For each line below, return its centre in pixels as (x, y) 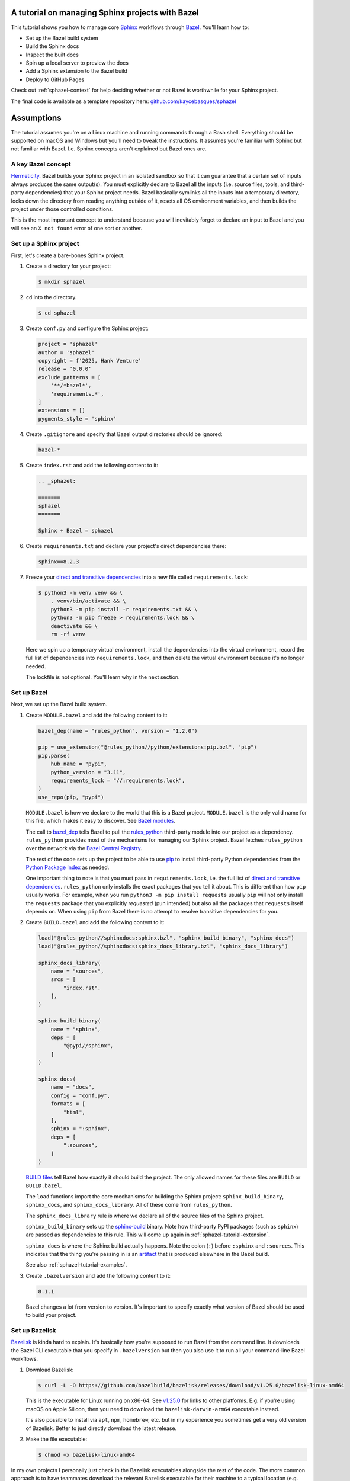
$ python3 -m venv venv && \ (81, 593)
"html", (74, 1112)
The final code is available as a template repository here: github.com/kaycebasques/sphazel (123, 101)
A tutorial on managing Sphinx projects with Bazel (105, 13)
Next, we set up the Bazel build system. (59, 704)
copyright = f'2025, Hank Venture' (90, 361)
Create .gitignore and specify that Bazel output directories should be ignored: (124, 434)
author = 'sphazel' (66, 352)
